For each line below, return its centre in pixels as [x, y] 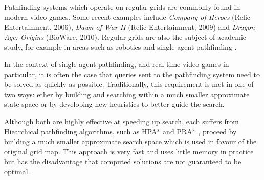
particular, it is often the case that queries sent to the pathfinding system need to [132, 74]
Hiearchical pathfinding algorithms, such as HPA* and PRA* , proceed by [120, 131]
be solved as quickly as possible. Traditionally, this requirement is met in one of [129, 84]
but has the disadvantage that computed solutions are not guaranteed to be [123, 161]
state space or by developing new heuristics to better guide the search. [114, 104]
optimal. [17, 171]
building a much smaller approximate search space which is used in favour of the [130, 141]
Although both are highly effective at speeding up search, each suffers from [122, 121]
